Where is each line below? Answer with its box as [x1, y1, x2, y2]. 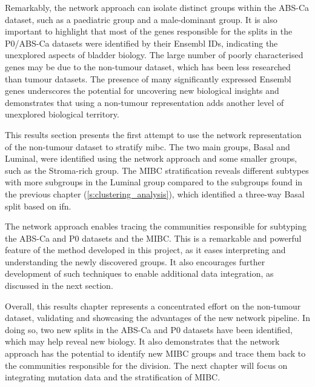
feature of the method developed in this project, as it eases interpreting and [5, 243, 286, 256]
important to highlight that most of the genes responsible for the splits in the [5, 25, 293, 38]
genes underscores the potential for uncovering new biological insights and [5, 84, 279, 97]
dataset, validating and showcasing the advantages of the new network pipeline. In [5, 311, 310, 324]
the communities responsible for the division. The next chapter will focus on [5, 359, 288, 371]
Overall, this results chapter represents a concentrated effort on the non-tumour [5, 299, 301, 312]
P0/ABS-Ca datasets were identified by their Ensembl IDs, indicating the [5, 36, 278, 49]
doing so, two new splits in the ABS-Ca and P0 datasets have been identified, [5, 323, 293, 336]
